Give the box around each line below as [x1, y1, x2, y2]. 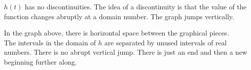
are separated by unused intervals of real [104, 37, 227, 47]
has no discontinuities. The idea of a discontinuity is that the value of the [25, 1, 247, 11]
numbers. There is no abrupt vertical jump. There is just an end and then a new [4, 47, 248, 57]
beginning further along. [4, 56, 77, 67]
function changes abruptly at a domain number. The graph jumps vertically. [4, 11, 234, 21]
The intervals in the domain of [4, 37, 96, 47]
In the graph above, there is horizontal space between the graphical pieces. [4, 28, 229, 38]
